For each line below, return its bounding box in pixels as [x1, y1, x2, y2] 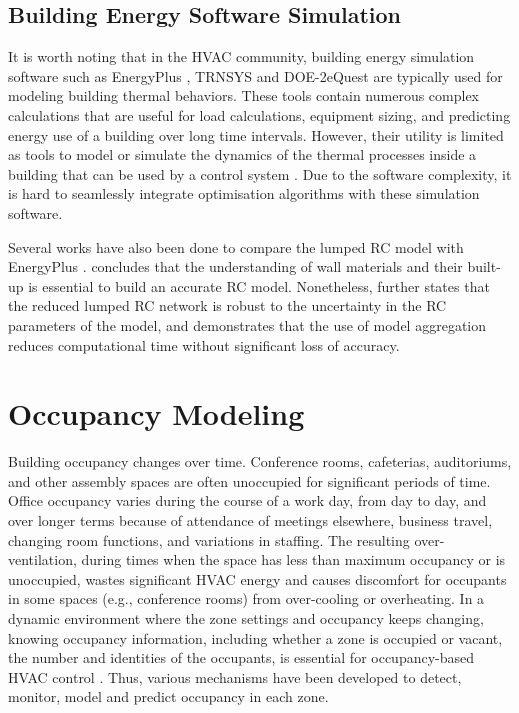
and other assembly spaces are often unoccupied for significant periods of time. [8, 470, 491, 491]
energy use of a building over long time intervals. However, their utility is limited [8, 124, 504, 145]
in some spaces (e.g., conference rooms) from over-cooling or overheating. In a [8, 588, 485, 609]
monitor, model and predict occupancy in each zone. [8, 686, 329, 707]
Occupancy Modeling [8, 393, 305, 434]
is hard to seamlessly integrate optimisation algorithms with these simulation [8, 183, 480, 204]
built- [467, 256, 501, 277]
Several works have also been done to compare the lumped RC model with [8, 236, 464, 257]
